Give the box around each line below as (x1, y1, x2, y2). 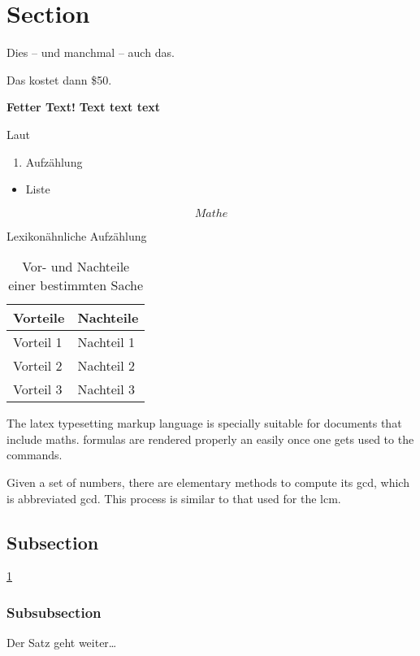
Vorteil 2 (13, 356, 63, 376)
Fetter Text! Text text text (6, 98, 161, 115)
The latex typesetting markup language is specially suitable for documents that (6, 415, 402, 432)
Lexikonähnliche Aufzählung (6, 227, 147, 244)
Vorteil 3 (13, 380, 63, 399)
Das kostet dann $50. (6, 71, 112, 88)
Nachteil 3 (77, 380, 136, 399)
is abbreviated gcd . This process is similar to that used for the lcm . (6, 489, 341, 506)
